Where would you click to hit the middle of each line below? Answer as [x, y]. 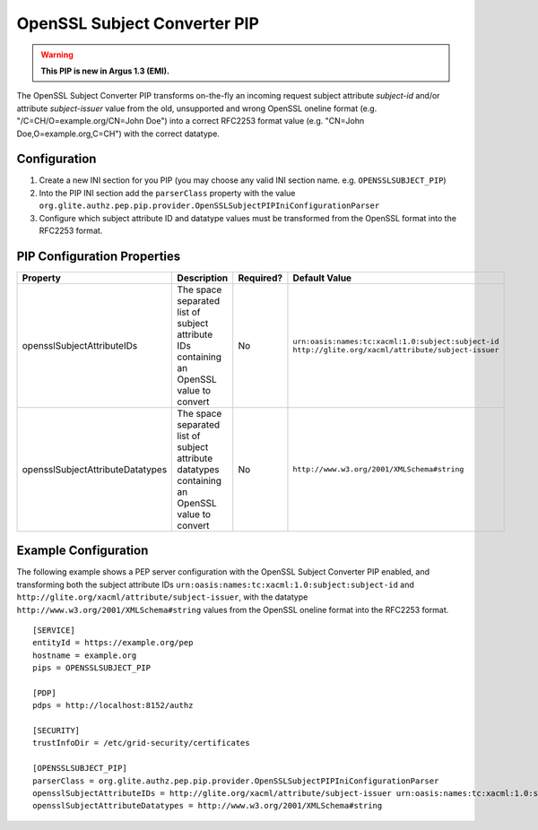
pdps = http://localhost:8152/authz [113, 705]
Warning [57, 55]
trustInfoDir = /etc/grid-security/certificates [141, 743]
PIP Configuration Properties [99, 256]
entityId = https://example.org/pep [113, 643]
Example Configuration [82, 551]
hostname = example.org [85, 655]
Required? [260, 278]
